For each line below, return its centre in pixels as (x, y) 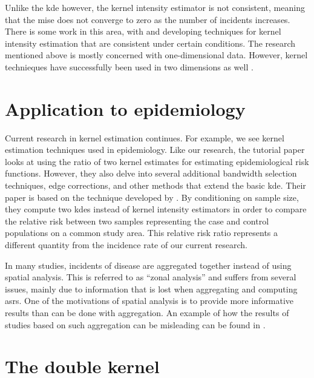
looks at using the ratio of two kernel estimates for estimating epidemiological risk (157, 161)
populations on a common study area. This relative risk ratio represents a (142, 233)
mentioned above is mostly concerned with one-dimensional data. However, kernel (156, 55)
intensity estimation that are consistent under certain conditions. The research (150, 43)
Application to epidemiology (125, 108)
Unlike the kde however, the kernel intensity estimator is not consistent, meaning (155, 7)
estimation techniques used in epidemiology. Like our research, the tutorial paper (155, 150)
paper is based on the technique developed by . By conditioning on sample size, (152, 197)
